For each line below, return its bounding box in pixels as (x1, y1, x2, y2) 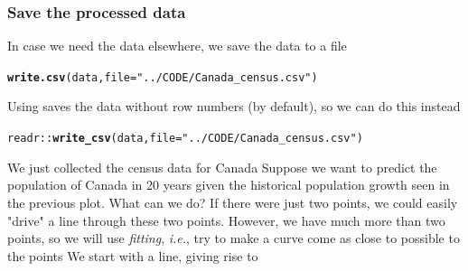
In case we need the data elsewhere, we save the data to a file (7, 36, 347, 55)
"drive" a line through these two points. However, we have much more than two (7, 210, 445, 229)
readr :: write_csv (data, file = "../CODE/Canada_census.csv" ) (7, 132, 363, 145)
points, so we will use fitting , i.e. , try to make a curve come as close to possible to (7, 229, 460, 248)
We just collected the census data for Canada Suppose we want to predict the (7, 157, 437, 176)
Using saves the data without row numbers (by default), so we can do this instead (7, 97, 461, 116)
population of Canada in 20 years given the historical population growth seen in (7, 175, 450, 194)
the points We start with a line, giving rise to (7, 246, 258, 265)
